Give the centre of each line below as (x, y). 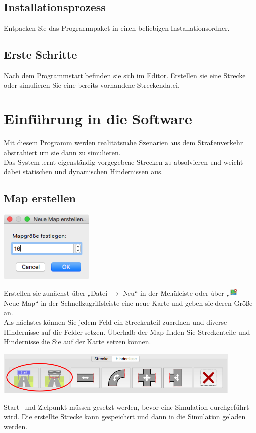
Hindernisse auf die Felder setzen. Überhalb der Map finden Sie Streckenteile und (127, 332)
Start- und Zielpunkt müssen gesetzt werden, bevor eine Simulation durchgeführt (127, 407)
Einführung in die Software (98, 119)
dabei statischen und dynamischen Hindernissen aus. (84, 172)
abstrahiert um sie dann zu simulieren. (62, 152)
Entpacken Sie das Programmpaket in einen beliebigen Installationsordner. (117, 28)
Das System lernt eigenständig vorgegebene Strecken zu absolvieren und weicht (124, 162)
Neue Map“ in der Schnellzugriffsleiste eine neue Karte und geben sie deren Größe (128, 302)
